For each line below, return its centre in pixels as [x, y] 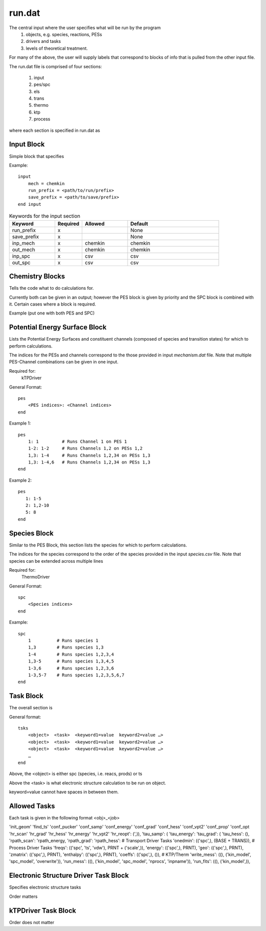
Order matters [23, 896]
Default [139, 224]
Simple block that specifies [36, 156]
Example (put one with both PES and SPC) [52, 313]
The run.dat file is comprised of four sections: [55, 66]
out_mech [24, 249]
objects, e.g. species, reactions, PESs [64, 34]
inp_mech [23, 243]
